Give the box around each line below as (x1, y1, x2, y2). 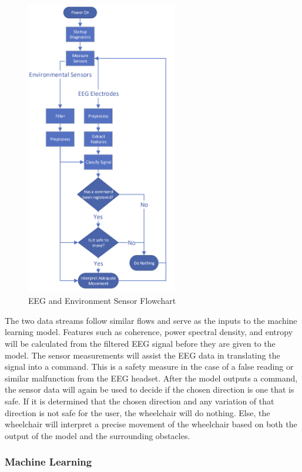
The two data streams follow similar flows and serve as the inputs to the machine (5, 314, 297, 326)
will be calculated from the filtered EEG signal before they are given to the (5, 337, 276, 349)
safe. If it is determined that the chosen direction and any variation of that (5, 394, 274, 407)
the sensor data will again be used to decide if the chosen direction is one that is (5, 383, 294, 396)
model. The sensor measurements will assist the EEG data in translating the (5, 349, 280, 361)
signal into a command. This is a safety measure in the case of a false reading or (5, 360, 294, 373)
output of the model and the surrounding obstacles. (5, 429, 190, 441)
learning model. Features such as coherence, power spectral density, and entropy (5, 326, 293, 338)
